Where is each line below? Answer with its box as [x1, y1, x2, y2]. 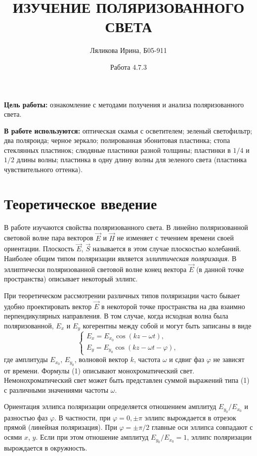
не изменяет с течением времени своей [117, 232, 234, 243]
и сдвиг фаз [169, 354, 205, 365]
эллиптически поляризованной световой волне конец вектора [4, 264, 187, 274]
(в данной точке [196, 264, 244, 274]
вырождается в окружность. [4, 443, 87, 453]
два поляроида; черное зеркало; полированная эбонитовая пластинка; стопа [4, 135, 230, 145]
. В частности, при [54, 412, 111, 422]
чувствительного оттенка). [4, 164, 83, 175]
